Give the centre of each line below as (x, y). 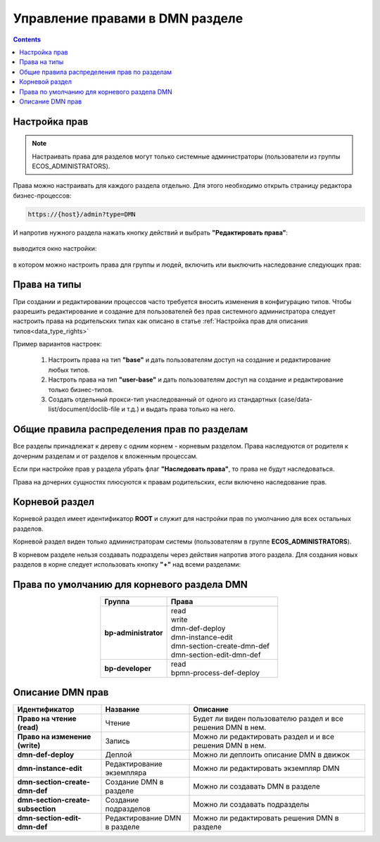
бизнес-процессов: (42, 195)
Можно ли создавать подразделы (251, 805)
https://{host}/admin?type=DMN (82, 214)
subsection (37, 809)
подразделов (128, 809)
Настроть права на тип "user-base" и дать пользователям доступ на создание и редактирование (196, 379)
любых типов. (69, 370)
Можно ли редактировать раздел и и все (264, 737)
